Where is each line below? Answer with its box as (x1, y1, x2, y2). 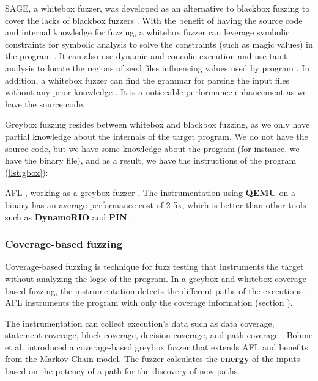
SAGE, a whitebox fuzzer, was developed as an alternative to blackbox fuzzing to (5, 2, 310, 14)
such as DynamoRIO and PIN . (5, 210, 130, 223)
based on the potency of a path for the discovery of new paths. (5, 365, 240, 377)
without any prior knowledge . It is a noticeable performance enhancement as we (5, 85, 307, 98)
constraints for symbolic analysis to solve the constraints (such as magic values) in (5, 37, 313, 50)
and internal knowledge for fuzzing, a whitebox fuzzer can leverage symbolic (5, 26, 290, 38)
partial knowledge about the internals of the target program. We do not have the (5, 129, 308, 142)
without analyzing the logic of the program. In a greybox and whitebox (5, 272, 272, 285)
